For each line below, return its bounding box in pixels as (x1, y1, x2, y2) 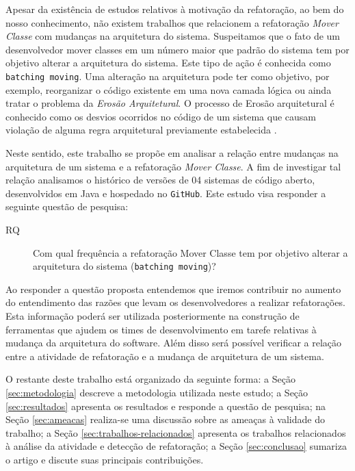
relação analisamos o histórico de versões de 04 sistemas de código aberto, (5, 173, 315, 187)
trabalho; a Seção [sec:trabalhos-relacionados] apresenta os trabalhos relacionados (5, 425, 346, 440)
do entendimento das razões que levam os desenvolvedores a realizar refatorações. (5, 295, 345, 309)
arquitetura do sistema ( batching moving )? (33, 259, 216, 273)
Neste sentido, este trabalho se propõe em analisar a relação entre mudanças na (5, 146, 339, 160)
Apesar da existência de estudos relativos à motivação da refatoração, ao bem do (5, 2, 344, 16)
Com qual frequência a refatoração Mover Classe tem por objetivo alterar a (33, 245, 348, 259)
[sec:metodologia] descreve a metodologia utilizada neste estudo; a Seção (5, 385, 308, 400)
